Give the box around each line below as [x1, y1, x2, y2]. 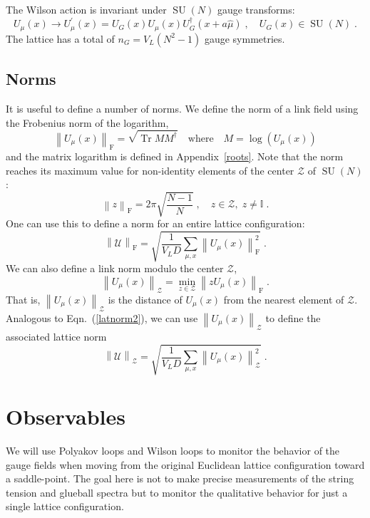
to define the [265, 310, 321, 325]
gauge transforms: [217, 2, 295, 16]
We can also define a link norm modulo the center [6, 261, 224, 276]
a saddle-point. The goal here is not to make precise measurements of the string [6, 471, 354, 486]
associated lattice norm [6, 328, 107, 343]
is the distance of [108, 291, 183, 306]
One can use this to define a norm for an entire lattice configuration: [6, 216, 305, 231]
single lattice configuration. [6, 499, 124, 514]
